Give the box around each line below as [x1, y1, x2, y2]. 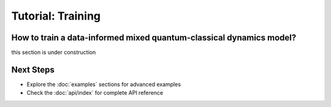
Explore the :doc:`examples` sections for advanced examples [26, 80, 181, 88]
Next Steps [11, 64, 55, 75]
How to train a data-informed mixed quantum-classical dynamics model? [11, 32, 297, 43]
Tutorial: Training [11, 9, 101, 23]
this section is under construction [11, 49, 96, 56]
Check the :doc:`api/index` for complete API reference [26, 89, 164, 97]
